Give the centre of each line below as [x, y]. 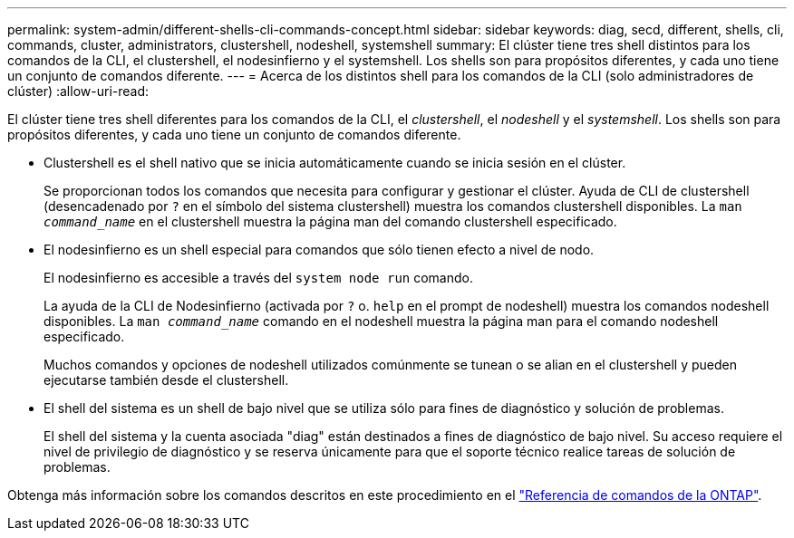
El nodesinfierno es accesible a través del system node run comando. [258, 278]
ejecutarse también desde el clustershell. [166, 380]
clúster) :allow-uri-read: [78, 91]
